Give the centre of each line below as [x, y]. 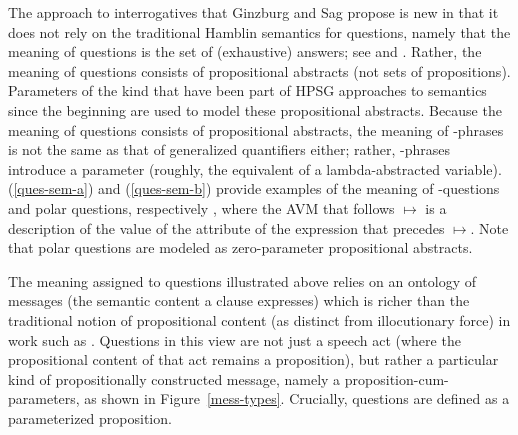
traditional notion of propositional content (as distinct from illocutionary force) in [259, 319]
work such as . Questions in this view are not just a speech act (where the [234, 339]
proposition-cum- [396, 378]
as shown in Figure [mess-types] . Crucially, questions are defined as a [297, 398]
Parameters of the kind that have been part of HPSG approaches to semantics [247, 90]
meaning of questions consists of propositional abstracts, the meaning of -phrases [256, 129]
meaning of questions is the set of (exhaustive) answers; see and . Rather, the [245, 51]
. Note [489, 227]
